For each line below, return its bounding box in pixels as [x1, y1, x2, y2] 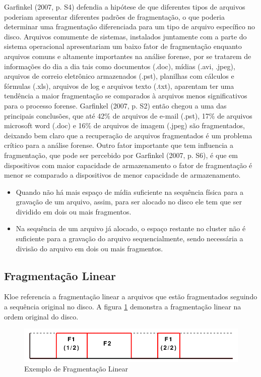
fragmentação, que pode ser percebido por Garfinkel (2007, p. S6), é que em [4, 149, 238, 160]
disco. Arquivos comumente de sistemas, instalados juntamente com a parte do [4, 31, 247, 41]
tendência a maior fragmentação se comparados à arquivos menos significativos [4, 90, 247, 101]
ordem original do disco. [4, 311, 79, 321]
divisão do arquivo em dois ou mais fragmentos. [16, 243, 163, 253]
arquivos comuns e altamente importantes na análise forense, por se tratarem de [4, 50, 251, 61]
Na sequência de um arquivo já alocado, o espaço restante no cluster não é [16, 223, 246, 234]
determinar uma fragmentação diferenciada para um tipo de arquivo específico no [4, 21, 255, 32]
